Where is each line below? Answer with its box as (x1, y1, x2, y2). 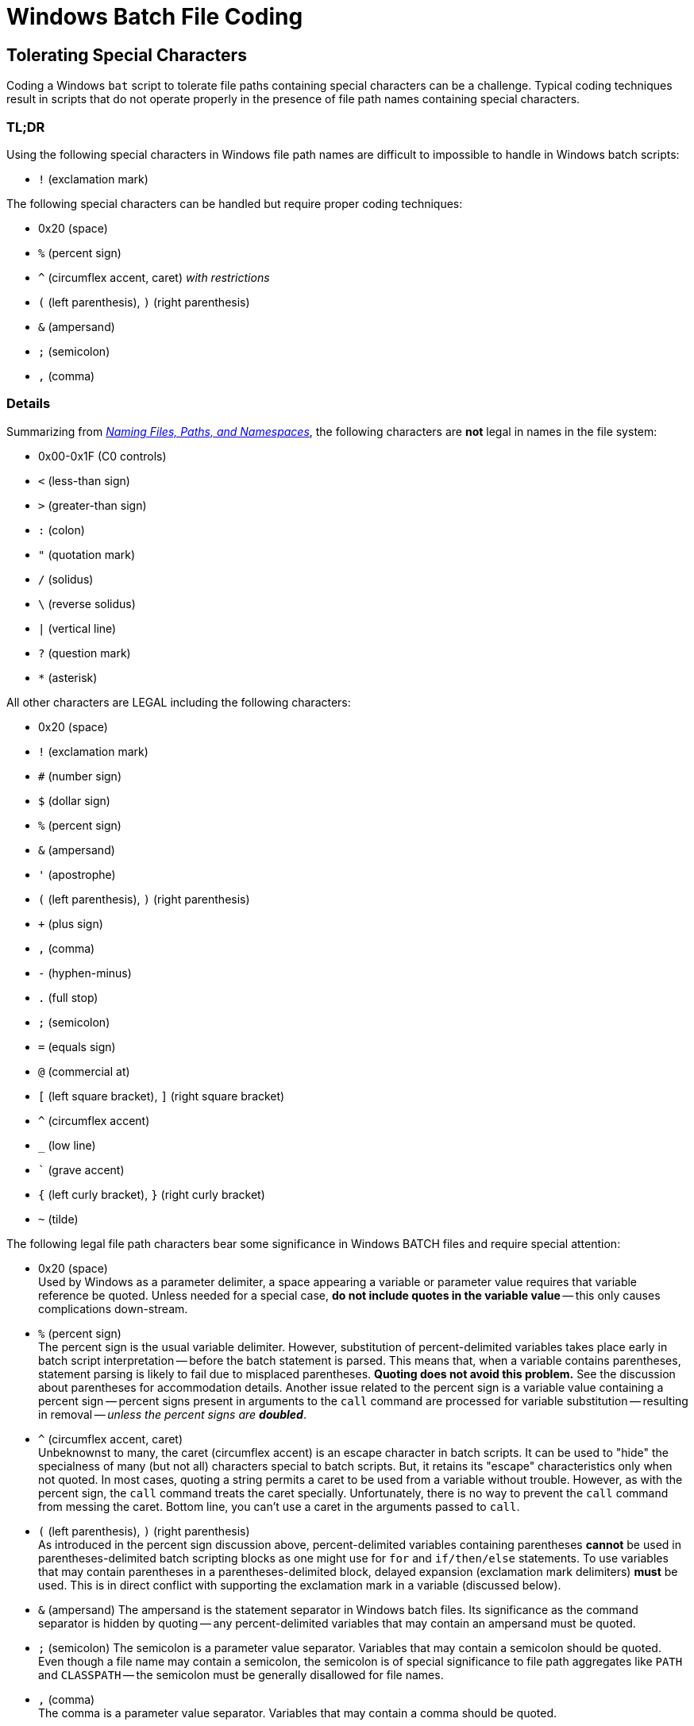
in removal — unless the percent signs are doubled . (38, 1407, 307, 1421)
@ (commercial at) (38, 1064, 130, 1078)
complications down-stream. (38, 1301, 188, 1316)
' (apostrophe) (38, 867, 116, 881)
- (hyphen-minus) (38, 965, 132, 980)
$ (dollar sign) (38, 793, 110, 807)
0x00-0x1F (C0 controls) (38, 449, 167, 463)
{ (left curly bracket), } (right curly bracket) (38, 1187, 265, 1201)
